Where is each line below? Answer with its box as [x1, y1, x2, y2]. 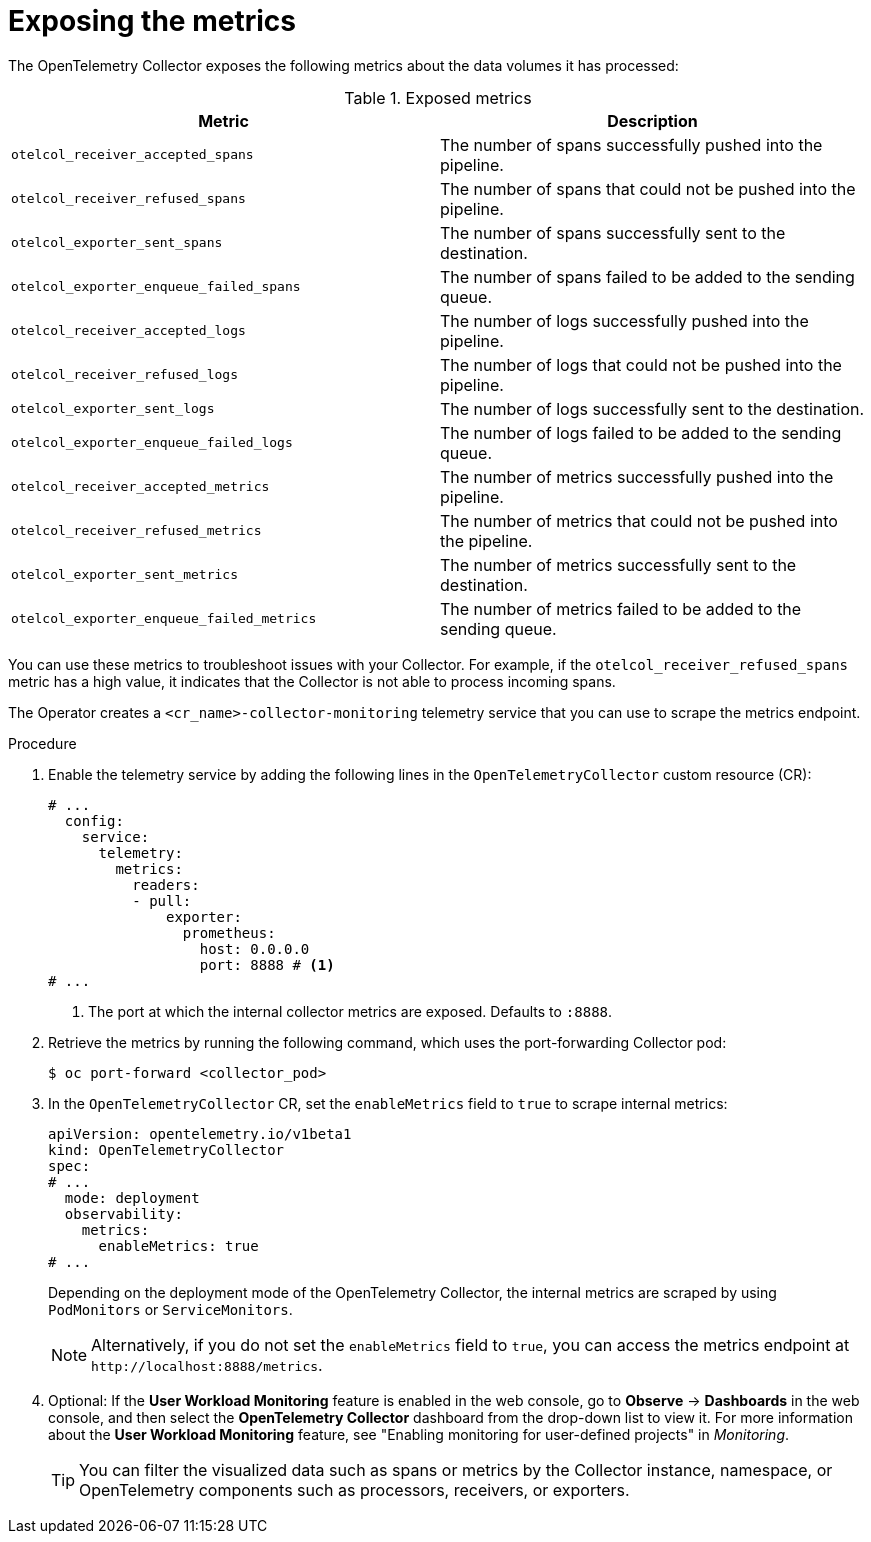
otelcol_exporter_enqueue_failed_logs [11, 435, 293, 451]
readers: [132, 876, 200, 893]
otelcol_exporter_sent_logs [11, 401, 215, 417]
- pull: [132, 892, 192, 909]
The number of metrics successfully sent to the [440, 554, 797, 575]
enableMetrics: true [98, 1237, 259, 1254]
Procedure [8, 734, 77, 752]
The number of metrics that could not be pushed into [440, 510, 838, 531]
